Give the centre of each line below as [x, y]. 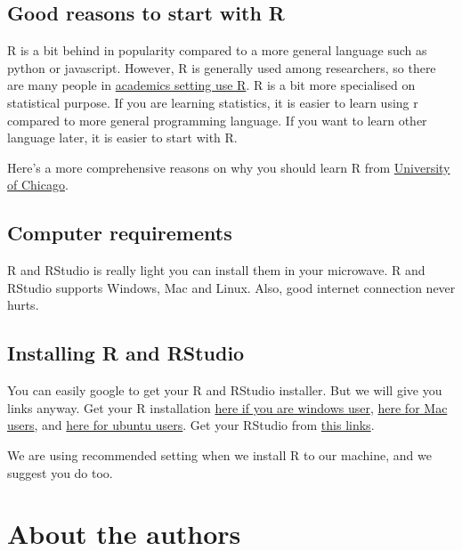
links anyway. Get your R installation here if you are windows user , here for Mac [227, 407]
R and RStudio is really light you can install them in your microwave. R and [216, 270]
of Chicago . [38, 185]
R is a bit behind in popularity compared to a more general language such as [217, 50]
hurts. [23, 305]
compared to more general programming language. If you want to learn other [217, 120]
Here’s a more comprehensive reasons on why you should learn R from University [229, 167]
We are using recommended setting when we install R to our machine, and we [219, 454]
